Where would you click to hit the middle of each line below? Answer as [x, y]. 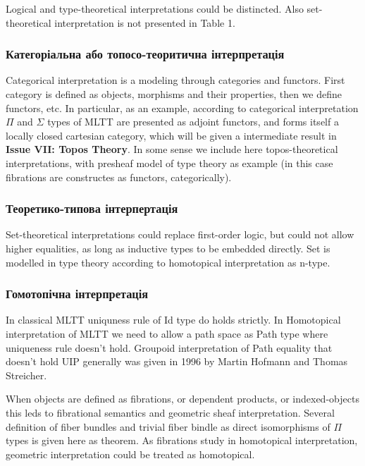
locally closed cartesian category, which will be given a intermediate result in [171, 135]
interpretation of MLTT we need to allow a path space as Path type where [167, 333]
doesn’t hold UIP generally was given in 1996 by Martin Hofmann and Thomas [177, 361]
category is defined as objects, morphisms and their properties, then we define [174, 94]
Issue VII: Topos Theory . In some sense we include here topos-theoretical [172, 149]
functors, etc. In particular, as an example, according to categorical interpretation [182, 108]
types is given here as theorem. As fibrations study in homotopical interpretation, [182, 440]
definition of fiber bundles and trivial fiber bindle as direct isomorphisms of [168, 426]
